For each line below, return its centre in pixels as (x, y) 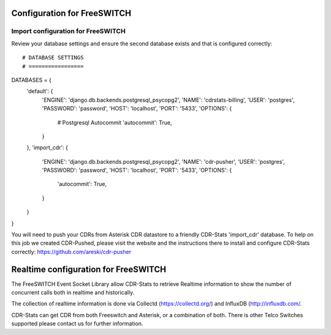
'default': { (40, 91)
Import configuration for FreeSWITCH (68, 31)
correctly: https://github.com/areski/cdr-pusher (71, 252)
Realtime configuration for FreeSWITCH (89, 269)
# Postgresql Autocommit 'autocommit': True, (115, 122)
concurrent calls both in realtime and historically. (73, 293)
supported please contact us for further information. (77, 324)
